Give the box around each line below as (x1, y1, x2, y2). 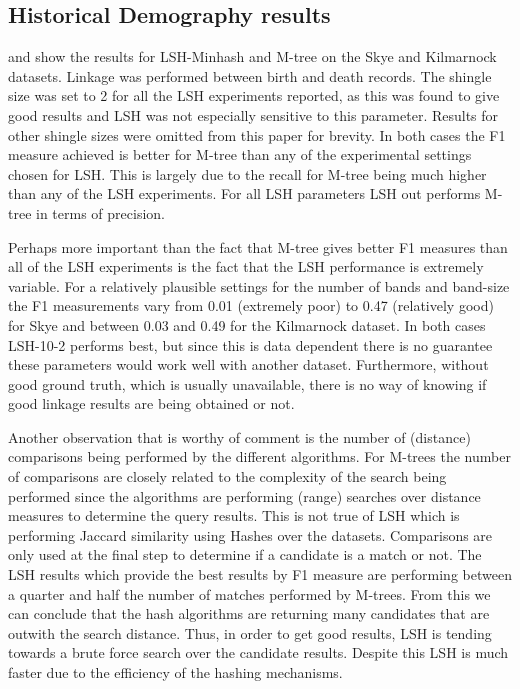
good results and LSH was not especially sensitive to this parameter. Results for (8, 104, 499, 125)
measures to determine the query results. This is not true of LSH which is (8, 505, 460, 526)
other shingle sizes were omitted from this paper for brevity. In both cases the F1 (8, 124, 506, 145)
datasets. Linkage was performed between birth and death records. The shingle (8, 65, 492, 86)
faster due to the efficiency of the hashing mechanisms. (8, 662, 343, 683)
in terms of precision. (36, 202, 165, 223)
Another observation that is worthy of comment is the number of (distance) (8, 426, 471, 447)
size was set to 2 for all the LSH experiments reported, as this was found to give (8, 85, 500, 106)
